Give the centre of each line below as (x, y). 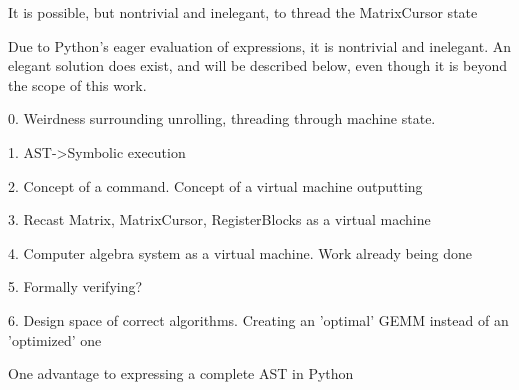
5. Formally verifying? (75, 286)
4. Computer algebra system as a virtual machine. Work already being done (240, 252)
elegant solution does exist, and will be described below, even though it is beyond (257, 65)
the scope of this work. (77, 84)
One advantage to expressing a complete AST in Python (181, 373)
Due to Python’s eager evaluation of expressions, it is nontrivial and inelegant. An (259, 45)
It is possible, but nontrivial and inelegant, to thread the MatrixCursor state (243, 12)
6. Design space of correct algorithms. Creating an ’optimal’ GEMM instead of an (258, 319)
